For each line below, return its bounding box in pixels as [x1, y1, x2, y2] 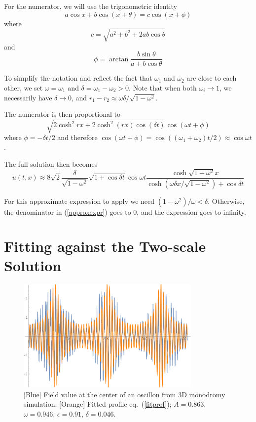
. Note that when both [129, 82, 197, 93]
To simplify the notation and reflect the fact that [4, 73, 152, 83]
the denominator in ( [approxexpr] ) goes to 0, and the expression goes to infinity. [4, 206, 246, 217]
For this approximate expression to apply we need [4, 195, 155, 206]
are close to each [186, 73, 237, 83]
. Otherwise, [208, 195, 245, 206]
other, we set [4, 82, 43, 93]
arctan [109, 55, 129, 63]
